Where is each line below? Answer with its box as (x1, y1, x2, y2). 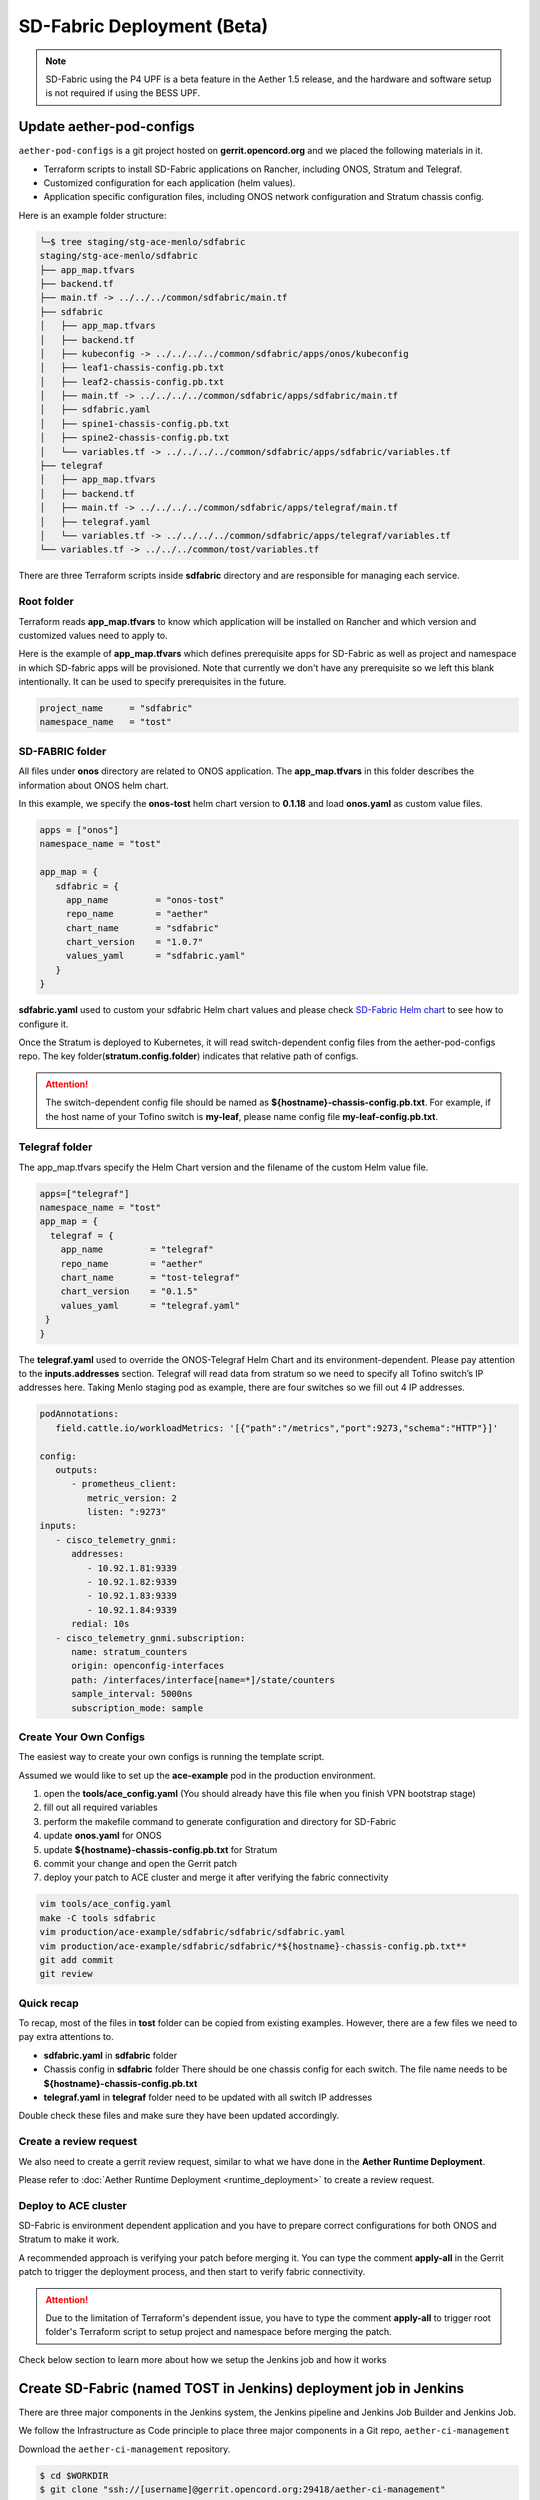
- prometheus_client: (71, 1478, 177, 1490)
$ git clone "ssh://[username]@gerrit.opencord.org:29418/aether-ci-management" (39, 2483, 446, 2495)
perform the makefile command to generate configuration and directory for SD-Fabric (43, 1815, 397, 1827)
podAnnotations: (39, 1408, 120, 1420)
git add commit (39, 1954, 114, 1965)
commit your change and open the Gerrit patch (43, 1858, 238, 1870)
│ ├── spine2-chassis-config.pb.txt (39, 432, 230, 444)
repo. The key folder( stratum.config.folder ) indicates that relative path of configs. (18, 1050, 359, 1062)
